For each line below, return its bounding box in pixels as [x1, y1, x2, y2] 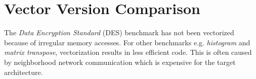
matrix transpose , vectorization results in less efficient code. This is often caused [4, 47, 252, 57]
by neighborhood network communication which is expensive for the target [4, 56, 236, 67]
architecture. [4, 66, 43, 77]
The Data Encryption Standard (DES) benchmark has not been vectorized [4, 27, 234, 38]
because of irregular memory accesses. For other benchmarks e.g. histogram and [4, 37, 250, 47]
